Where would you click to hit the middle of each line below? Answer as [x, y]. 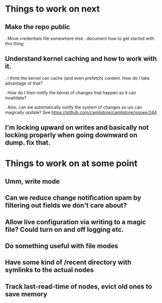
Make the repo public [38, 27]
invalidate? [16, 97]
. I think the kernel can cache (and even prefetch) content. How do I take [77, 78]
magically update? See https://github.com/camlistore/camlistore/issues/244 [81, 112]
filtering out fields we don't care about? [66, 205]
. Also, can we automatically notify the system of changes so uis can [73, 107]
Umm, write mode [32, 181]
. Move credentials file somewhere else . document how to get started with [80, 38]
